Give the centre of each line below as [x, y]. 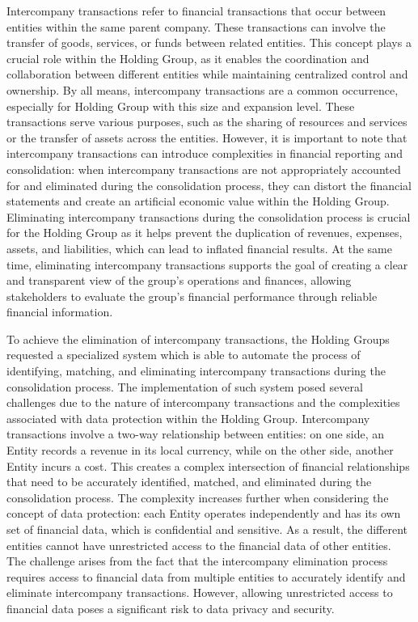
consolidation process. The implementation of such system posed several [185, 386]
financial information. [60, 312]
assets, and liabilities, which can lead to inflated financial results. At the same [199, 248]
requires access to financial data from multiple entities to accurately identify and [206, 576]
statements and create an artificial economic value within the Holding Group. [198, 201]
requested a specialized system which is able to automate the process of [184, 355]
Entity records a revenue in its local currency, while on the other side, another [200, 450]
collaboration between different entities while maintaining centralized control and [207, 74]
